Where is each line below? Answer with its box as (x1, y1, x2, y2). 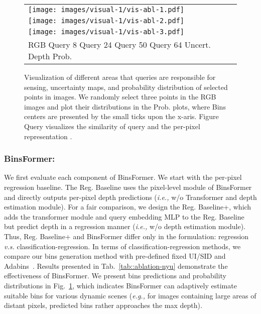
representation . (24, 131, 72, 141)
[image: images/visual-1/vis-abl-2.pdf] (28, 17, 184, 25)
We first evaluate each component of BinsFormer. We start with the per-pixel (4, 172, 242, 182)
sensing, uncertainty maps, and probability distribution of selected (24, 81, 228, 92)
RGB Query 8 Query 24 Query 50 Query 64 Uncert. (28, 39, 211, 50)
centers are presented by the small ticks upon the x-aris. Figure (24, 111, 219, 122)
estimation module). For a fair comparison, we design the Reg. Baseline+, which (4, 201, 251, 212)
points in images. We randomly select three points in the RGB (24, 91, 216, 102)
